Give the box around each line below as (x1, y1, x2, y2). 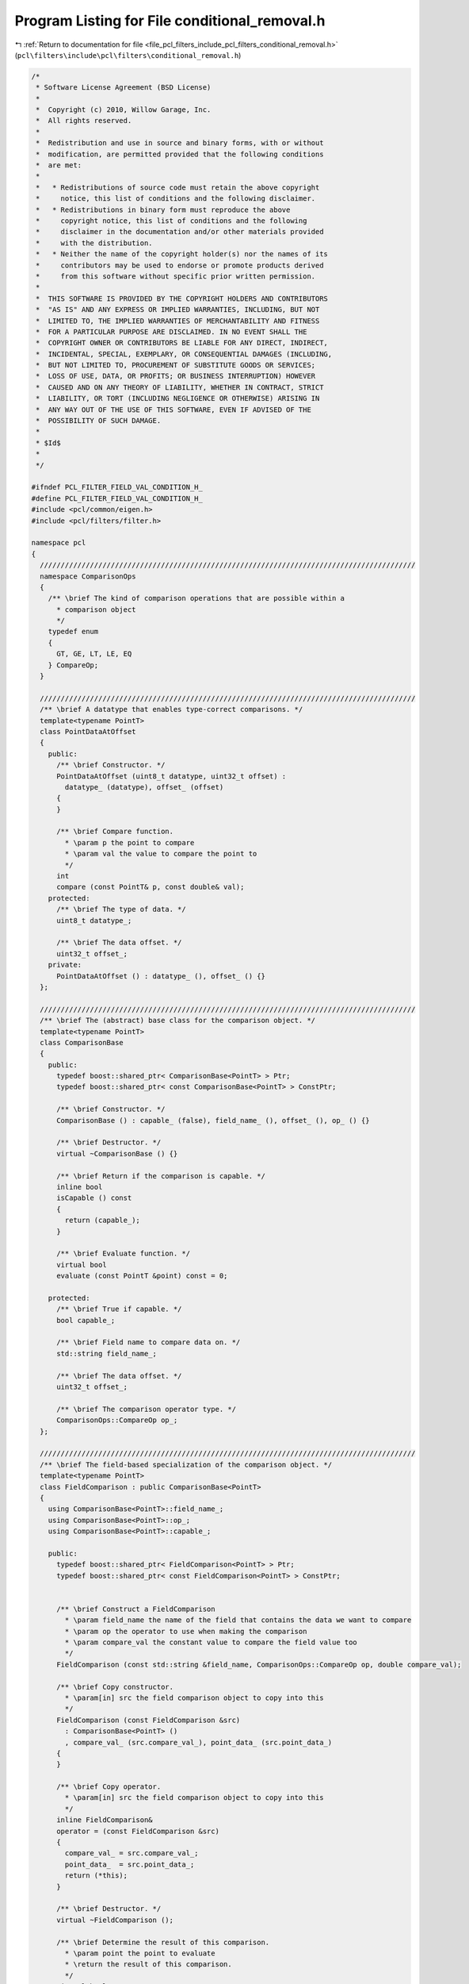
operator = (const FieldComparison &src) (56, 1826, 219, 1836)
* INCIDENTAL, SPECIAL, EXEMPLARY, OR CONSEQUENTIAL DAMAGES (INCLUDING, (36, 349, 333, 359)
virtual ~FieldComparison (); (56, 1915, 174, 1924)
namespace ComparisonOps (40, 571, 136, 581)
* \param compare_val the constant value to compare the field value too (64, 1638, 358, 1647)
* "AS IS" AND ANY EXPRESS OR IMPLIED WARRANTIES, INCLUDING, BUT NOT (36, 306, 320, 314)
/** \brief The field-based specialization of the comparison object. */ (40, 1460, 333, 1469)
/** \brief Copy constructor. (56, 1682, 174, 1691)
